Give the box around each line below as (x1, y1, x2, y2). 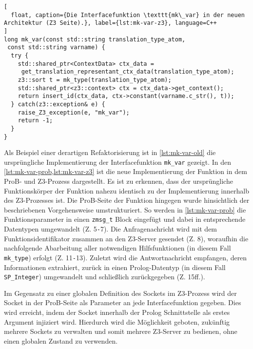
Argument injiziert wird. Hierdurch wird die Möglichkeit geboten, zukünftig (4, 316, 230, 327)
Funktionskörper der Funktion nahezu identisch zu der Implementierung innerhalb (4, 185, 249, 195)
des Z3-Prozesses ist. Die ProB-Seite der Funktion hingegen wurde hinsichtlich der (4, 195, 250, 205)
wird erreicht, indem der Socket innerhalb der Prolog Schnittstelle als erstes (4, 307, 230, 317)
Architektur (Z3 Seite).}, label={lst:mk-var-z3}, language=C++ (4, 19, 217, 27)
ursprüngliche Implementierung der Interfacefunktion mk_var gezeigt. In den (4, 156, 231, 167)
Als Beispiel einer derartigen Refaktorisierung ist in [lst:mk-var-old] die (4, 147, 216, 157)
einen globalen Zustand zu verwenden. (4, 335, 118, 346)
